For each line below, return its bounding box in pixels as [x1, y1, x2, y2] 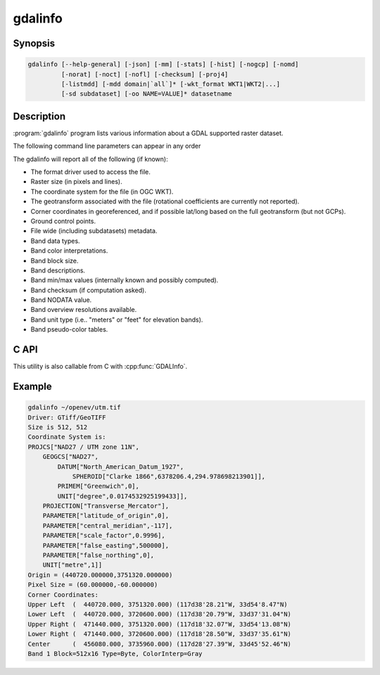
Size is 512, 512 [27, 423, 88, 431]
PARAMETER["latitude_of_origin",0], [42, 512, 169, 520]
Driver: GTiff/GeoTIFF [27, 413, 106, 422]
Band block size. [30, 256, 79, 265]
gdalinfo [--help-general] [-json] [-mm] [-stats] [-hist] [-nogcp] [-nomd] [27, 61, 299, 68]
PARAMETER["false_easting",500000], [42, 541, 169, 549]
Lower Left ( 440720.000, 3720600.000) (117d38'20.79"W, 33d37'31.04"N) [27, 610, 292, 619]
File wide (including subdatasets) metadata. [30, 227, 158, 235]
